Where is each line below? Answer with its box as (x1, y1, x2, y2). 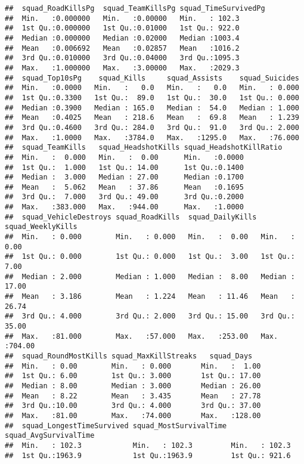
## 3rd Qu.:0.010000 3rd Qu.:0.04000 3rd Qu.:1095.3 (5, 54, 240, 63)
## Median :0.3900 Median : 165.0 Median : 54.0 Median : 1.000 (5, 103, 299, 112)
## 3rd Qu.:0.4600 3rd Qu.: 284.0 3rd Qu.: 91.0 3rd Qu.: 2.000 (5, 123, 299, 132)
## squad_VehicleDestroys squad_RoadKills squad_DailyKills (5, 212, 257, 221)
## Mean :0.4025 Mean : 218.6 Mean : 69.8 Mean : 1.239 (5, 113, 299, 122)
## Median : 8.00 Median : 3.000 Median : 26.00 (5, 381, 261, 390)
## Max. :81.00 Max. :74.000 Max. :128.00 (5, 411, 261, 420)
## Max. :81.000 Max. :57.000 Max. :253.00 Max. (5, 332, 278, 341)
